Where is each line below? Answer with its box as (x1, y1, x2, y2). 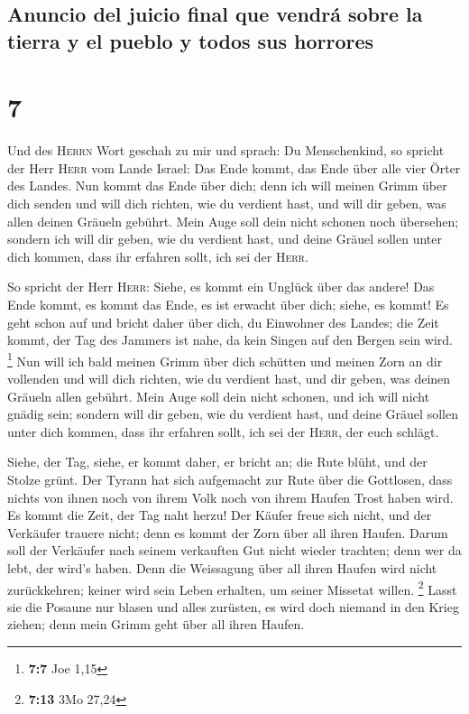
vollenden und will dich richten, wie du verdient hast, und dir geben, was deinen (7, 369, 451, 388)
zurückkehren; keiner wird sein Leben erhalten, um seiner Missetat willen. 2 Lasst (7, 577, 457, 598)
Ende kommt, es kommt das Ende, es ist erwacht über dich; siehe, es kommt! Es (7, 295, 449, 314)
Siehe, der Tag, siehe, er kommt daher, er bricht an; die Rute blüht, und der (7, 452, 428, 471)
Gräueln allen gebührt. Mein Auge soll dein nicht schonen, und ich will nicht (7, 386, 430, 405)
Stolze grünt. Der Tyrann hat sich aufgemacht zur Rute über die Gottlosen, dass (7, 470, 453, 489)
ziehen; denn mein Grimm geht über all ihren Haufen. (7, 615, 305, 634)
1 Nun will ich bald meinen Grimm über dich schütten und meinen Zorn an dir (7, 348, 443, 370)
